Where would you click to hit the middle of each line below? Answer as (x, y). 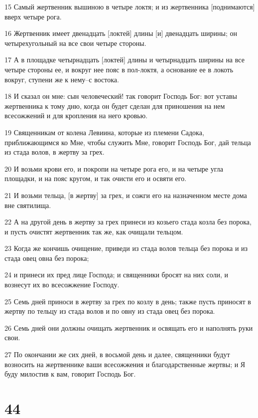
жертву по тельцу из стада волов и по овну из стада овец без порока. (110, 311)
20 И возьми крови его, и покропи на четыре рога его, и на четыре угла (114, 168)
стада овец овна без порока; (47, 258)
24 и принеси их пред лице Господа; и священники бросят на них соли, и (117, 275)
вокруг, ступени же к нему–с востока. (62, 79)
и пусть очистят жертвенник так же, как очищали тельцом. (94, 231)
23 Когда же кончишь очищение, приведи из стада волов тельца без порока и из (126, 248)
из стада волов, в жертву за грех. (55, 152)
